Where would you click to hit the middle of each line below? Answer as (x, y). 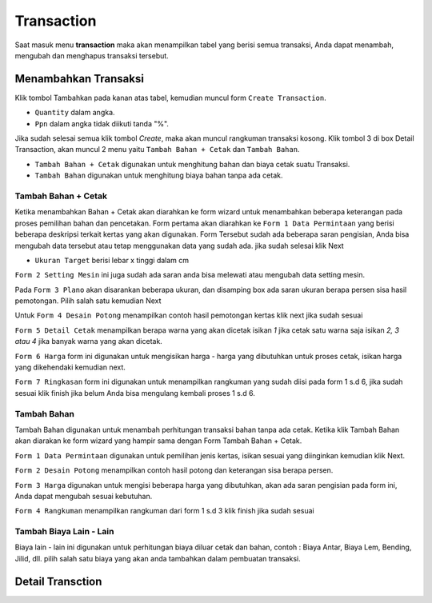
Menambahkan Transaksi (79, 79)
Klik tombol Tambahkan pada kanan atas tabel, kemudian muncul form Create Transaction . (171, 98)
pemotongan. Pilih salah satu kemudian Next (88, 301)
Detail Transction (58, 581)
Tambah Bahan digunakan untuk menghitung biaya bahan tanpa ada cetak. (159, 175)
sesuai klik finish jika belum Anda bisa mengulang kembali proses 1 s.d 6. (135, 393)
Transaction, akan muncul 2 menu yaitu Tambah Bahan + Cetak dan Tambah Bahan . (157, 150)
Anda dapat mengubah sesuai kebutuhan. (84, 496)
